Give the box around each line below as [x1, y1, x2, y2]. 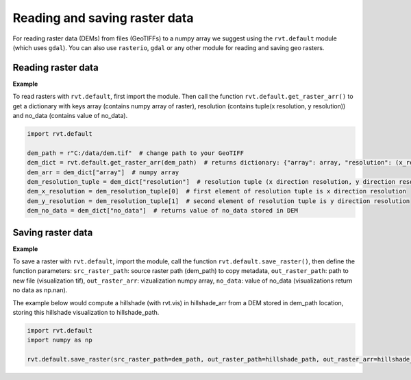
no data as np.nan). [12, 286, 68, 294]
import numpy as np [27, 336, 92, 344]
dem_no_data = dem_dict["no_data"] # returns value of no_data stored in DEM [27, 206, 298, 215]
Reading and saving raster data [12, 10, 195, 25]
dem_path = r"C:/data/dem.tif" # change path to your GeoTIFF [27, 149, 245, 157]
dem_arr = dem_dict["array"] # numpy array [27, 168, 179, 176]
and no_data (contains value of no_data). [12, 112, 128, 120]
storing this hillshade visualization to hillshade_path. [12, 308, 160, 316]
